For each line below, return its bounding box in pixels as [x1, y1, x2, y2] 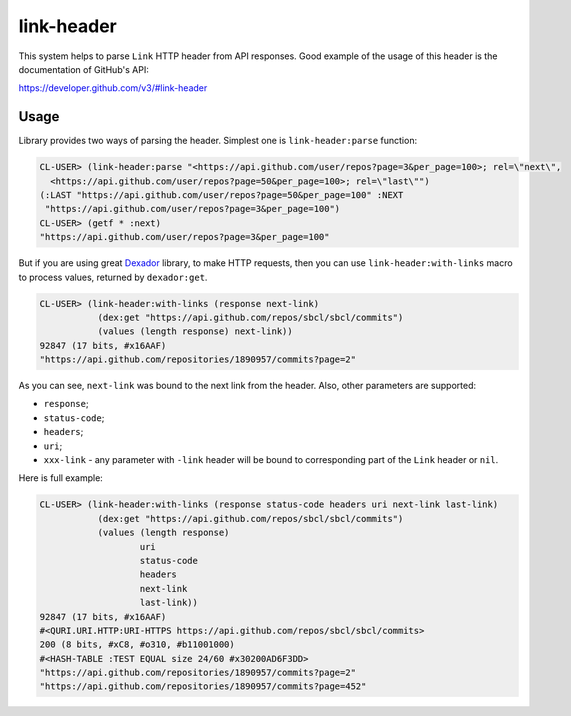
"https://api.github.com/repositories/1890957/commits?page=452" [39, 681, 367, 692]
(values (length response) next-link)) [97, 326, 294, 337]
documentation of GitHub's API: [18, 63, 149, 75]
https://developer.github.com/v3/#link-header [18, 82, 208, 94]
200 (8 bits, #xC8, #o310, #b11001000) [39, 639, 235, 650]
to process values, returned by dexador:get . [18, 271, 208, 283]
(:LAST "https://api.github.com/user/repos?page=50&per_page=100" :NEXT [39, 190, 404, 200]
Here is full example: [18, 472, 104, 484]
